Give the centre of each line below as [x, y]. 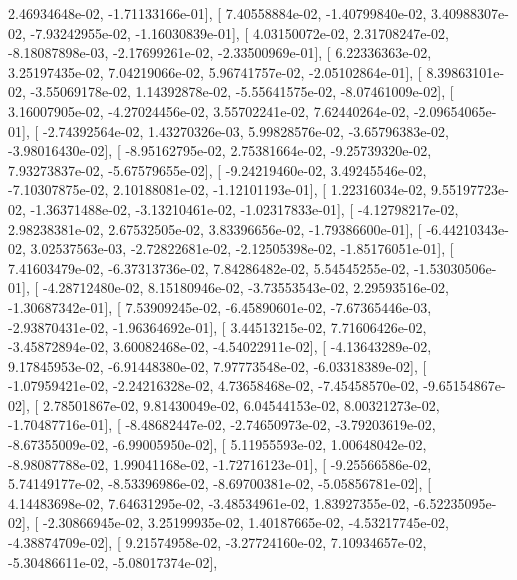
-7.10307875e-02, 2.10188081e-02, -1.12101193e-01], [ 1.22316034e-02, [217, 189]
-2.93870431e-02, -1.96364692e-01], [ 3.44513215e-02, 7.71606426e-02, [217, 326]
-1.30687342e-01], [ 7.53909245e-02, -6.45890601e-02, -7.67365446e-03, [220, 306]
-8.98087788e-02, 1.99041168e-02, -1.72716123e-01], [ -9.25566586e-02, [220, 463]
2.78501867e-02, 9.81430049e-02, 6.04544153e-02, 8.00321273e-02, [241, 404]
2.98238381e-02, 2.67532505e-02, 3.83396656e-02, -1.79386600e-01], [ [215, 228]
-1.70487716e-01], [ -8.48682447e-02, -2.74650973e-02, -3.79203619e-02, [222, 424]
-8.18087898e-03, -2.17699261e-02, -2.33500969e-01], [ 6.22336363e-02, [220, 52]
